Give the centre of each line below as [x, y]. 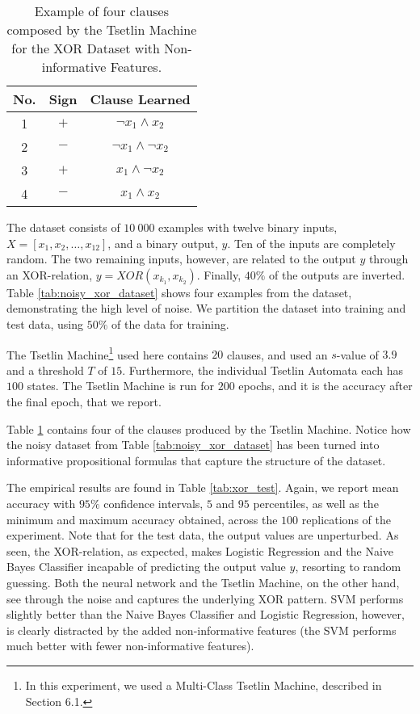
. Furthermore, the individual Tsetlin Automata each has [263, 370]
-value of [357, 354]
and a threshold [45, 370]
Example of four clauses [102, 11]
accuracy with [41, 503]
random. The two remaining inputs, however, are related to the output [181, 259]
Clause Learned [140, 99]
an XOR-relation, [50, 274]
